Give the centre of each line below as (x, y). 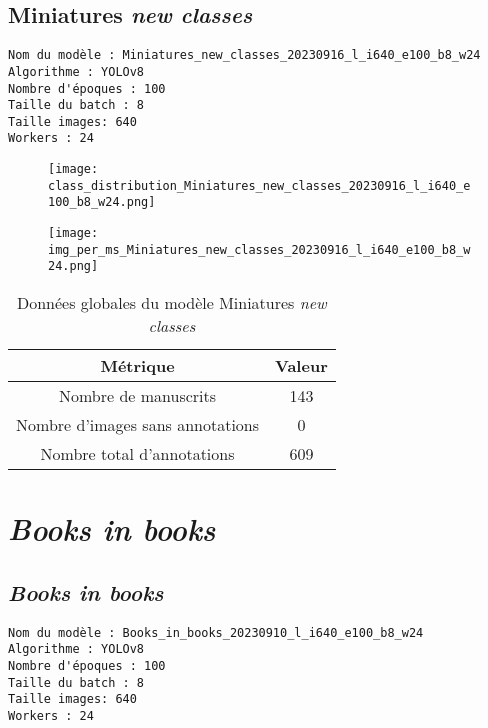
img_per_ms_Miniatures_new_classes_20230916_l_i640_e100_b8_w (259, 249)
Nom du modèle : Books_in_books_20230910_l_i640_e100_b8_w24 (216, 632)
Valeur (301, 366)
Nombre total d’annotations (137, 454)
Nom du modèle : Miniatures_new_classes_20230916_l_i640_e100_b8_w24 (244, 55)
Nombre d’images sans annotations (138, 425)
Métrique (137, 366)
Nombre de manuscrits (137, 396)
